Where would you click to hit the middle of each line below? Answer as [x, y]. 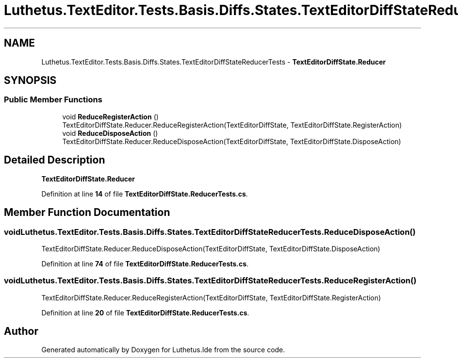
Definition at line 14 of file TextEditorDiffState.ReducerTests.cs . [145, 194]
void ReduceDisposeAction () [110, 133]
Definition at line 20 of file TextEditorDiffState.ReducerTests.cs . [145, 313]
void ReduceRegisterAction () [110, 116]
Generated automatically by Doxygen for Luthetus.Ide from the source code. [163, 350]
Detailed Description [55, 160]
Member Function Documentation [87, 213]
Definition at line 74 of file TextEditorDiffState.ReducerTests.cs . [145, 263]
